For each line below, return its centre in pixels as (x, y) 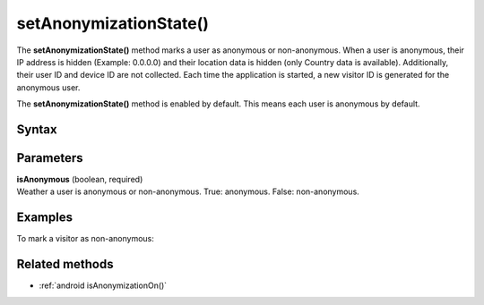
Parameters (50, 158)
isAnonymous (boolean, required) (80, 180)
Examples (45, 218)
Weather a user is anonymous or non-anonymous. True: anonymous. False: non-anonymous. (188, 191)
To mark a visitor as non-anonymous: (85, 239)
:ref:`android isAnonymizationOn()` (103, 285)
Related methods (65, 264)
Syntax (37, 129)
